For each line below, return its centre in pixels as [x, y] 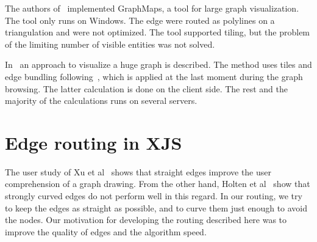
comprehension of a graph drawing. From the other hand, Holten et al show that [158, 184]
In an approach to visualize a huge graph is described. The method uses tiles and [158, 64]
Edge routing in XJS [94, 142]
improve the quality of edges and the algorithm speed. [106, 231]
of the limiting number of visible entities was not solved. [110, 44]
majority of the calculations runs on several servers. [101, 101]
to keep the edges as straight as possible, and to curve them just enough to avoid [156, 207]
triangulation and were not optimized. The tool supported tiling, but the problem [158, 32]
